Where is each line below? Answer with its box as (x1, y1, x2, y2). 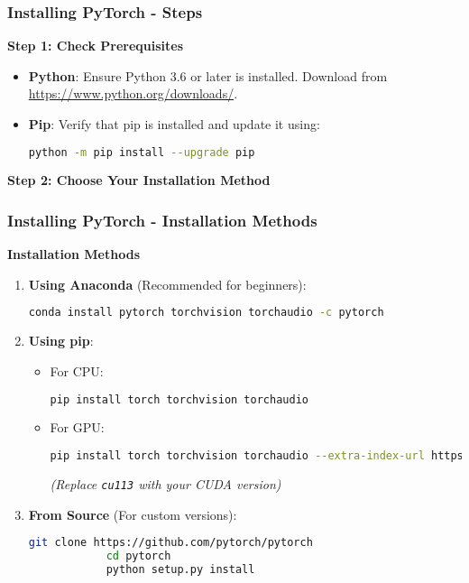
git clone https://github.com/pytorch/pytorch (28, 536, 313, 550)
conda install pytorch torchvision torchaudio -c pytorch (28, 306, 384, 319)
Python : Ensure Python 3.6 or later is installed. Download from (28, 66, 388, 85)
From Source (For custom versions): (28, 504, 237, 523)
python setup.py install (106, 562, 255, 576)
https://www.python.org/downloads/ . (28, 84, 238, 103)
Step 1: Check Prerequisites (7, 36, 184, 55)
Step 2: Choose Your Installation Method (7, 171, 271, 190)
